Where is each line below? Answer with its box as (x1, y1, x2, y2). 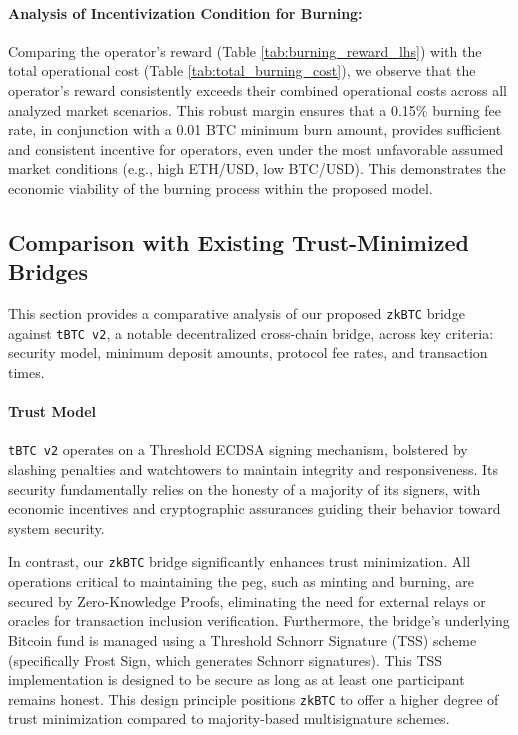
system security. (8, 517, 105, 538)
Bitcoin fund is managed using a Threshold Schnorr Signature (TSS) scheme (8, 629, 477, 650)
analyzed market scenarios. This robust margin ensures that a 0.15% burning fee (8, 99, 502, 120)
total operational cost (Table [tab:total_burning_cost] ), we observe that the (8, 60, 476, 81)
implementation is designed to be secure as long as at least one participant (8, 669, 465, 690)
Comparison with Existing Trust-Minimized (8, 226, 469, 257)
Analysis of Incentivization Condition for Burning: (8, 2, 363, 23)
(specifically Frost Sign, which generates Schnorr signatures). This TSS (8, 649, 443, 670)
